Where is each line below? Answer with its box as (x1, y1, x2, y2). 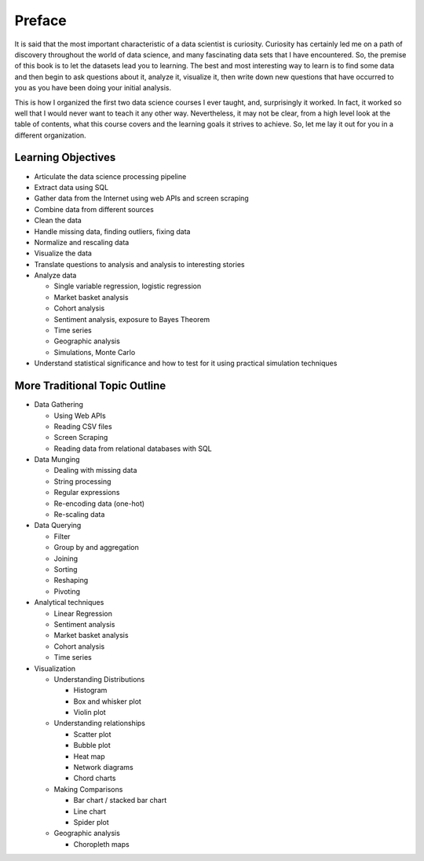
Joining (53, 554, 79, 563)
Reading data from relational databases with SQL (53, 444, 212, 453)
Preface (14, 12, 67, 29)
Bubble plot (73, 741, 111, 750)
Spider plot (73, 817, 109, 826)
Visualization (34, 664, 76, 673)
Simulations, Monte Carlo (53, 347, 136, 357)
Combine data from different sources (34, 204, 155, 214)
